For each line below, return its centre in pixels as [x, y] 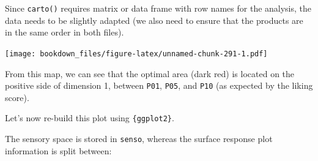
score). [17, 97]
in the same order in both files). [65, 32]
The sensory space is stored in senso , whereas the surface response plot [139, 138]
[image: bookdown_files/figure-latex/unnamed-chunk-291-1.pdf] [136, 54]
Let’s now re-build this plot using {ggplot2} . [90, 118]
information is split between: [58, 150]
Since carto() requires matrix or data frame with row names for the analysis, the [158, 8]
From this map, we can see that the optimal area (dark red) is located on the [150, 73]
